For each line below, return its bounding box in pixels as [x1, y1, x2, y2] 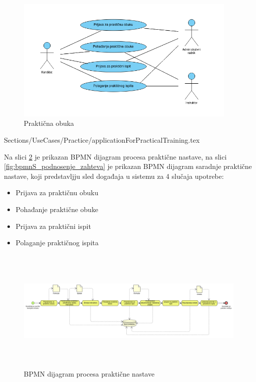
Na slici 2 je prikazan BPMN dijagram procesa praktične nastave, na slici [4, 151, 227, 162]
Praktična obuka [24, 118, 74, 128]
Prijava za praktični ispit [15, 220, 91, 231]
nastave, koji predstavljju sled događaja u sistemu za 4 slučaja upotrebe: [4, 170, 224, 181]
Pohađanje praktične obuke [15, 204, 99, 214]
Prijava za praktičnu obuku [15, 187, 99, 198]
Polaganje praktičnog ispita [15, 237, 99, 248]
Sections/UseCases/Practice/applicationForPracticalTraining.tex [4, 134, 200, 145]
